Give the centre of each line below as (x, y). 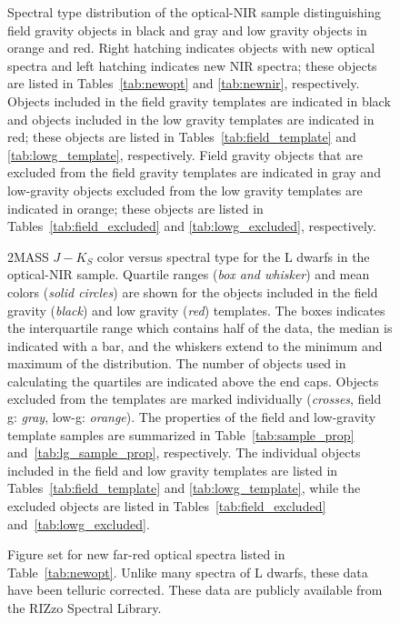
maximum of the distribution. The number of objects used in (177, 363)
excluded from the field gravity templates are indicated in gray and (194, 172)
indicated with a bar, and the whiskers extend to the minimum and (195, 345)
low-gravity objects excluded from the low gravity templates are (185, 190)
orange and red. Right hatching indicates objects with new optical (191, 48)
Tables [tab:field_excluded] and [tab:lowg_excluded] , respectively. (192, 226)
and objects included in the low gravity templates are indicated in (191, 119)
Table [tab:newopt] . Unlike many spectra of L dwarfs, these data (188, 572)
